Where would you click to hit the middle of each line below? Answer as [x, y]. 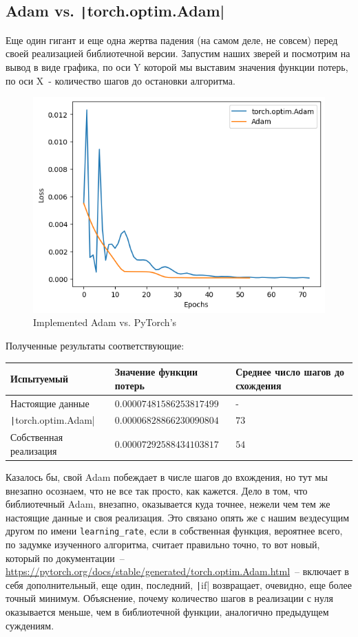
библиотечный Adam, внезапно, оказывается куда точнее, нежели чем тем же [168, 504]
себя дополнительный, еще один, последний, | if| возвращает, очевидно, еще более [179, 584]
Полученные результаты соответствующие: [95, 345]
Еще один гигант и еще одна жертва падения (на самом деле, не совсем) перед [172, 40]
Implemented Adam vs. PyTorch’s [105, 322]
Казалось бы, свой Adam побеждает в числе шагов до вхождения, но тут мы [167, 476]
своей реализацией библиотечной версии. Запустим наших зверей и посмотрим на [178, 53]
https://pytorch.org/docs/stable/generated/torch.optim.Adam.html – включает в [177, 571]
